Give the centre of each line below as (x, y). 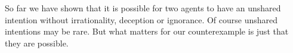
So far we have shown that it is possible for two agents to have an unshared (143, 8)
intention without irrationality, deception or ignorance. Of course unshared (141, 19)
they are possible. (37, 43)
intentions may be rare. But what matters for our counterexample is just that (147, 31)
